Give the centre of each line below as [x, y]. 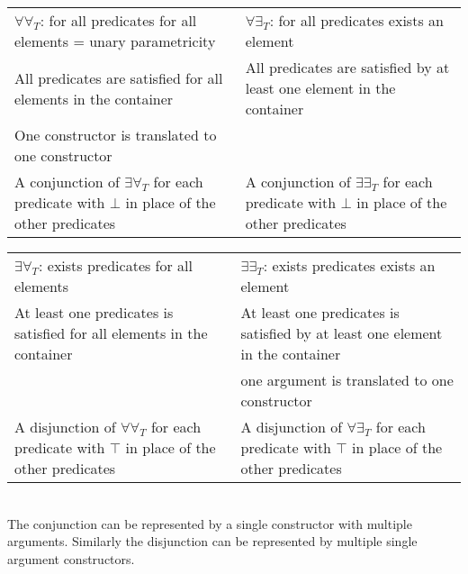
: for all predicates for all [118, 20]
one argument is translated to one [347, 380]
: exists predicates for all [116, 265]
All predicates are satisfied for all [119, 77]
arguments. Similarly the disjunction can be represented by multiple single [212, 541]
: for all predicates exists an [356, 20]
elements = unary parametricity [115, 41]
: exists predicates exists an [349, 265]
